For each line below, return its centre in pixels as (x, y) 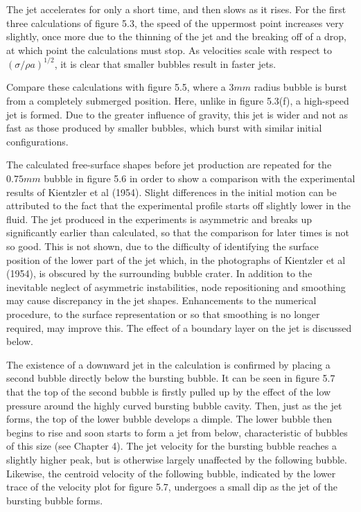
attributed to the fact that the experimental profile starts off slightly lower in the (179, 205)
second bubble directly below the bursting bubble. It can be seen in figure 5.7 (171, 378)
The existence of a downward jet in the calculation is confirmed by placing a (168, 364)
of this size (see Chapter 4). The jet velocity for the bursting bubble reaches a (171, 446)
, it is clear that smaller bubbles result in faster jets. (165, 63)
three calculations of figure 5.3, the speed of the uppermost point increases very (175, 23)
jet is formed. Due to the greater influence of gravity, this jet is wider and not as (177, 114)
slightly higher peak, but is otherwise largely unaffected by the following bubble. (177, 459)
